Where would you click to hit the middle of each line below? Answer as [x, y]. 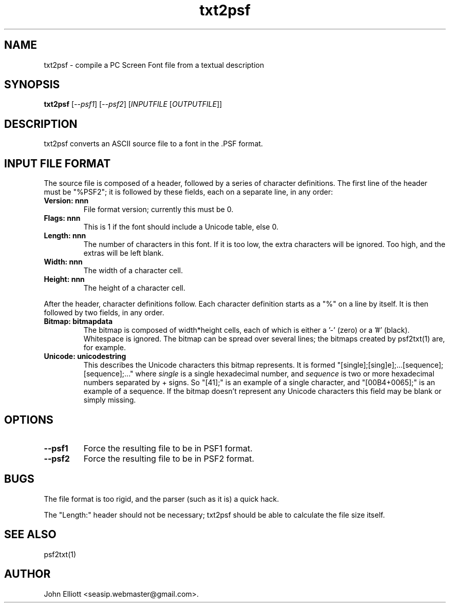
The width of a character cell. [133, 271]
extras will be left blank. [124, 253]
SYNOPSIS [32, 85]
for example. [105, 348]
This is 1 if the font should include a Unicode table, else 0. [181, 227]
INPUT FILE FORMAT [58, 163]
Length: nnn [65, 236]
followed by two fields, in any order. [104, 313]
